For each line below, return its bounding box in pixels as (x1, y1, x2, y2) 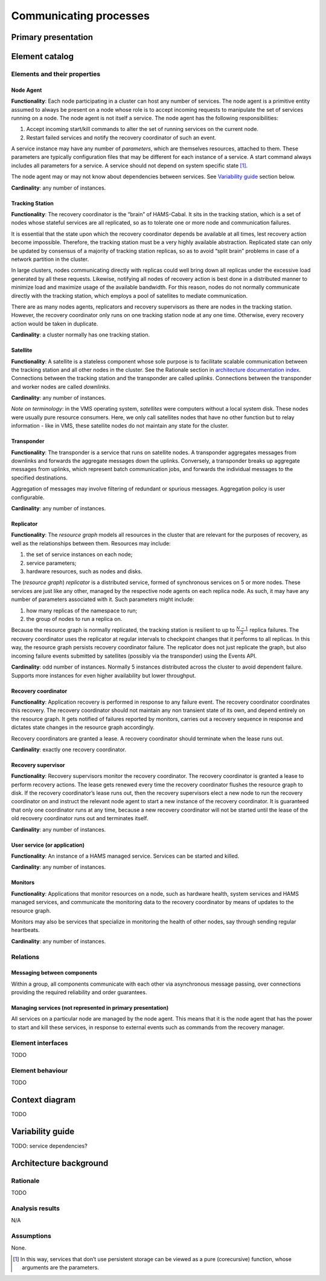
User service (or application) (11, 841, 85, 849)
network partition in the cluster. (11, 255, 89, 263)
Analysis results (11, 1204, 60, 1212)
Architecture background (11, 1158, 109, 1168)
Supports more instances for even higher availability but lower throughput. (11, 672, 196, 679)
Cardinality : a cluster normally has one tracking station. (11, 331, 150, 338)
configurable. (11, 493, 45, 501)
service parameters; (26, 559, 77, 567)
